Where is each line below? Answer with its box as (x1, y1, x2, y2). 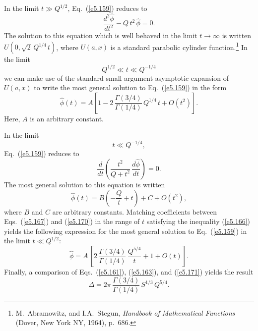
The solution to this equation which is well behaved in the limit (4, 30, 197, 41)
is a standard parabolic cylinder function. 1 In (110, 40, 248, 52)
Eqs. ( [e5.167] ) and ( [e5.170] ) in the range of (4, 216, 140, 226)
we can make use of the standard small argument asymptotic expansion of (4, 72, 229, 83)
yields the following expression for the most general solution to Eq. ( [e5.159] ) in (4, 225, 247, 236)
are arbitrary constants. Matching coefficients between (52, 206, 217, 217)
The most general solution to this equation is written (4, 179, 165, 190)
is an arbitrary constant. (30, 113, 104, 123)
